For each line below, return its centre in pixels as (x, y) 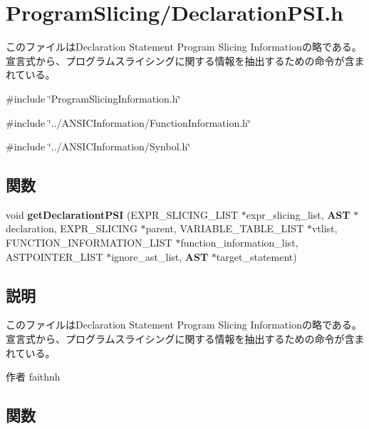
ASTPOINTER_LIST (54, 256)
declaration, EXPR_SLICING (72, 228)
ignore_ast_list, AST (160, 256)
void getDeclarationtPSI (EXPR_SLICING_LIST (122, 214)
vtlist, (324, 228)
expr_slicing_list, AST (298, 214)
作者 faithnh (33, 377)
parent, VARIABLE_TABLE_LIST (225, 228)
